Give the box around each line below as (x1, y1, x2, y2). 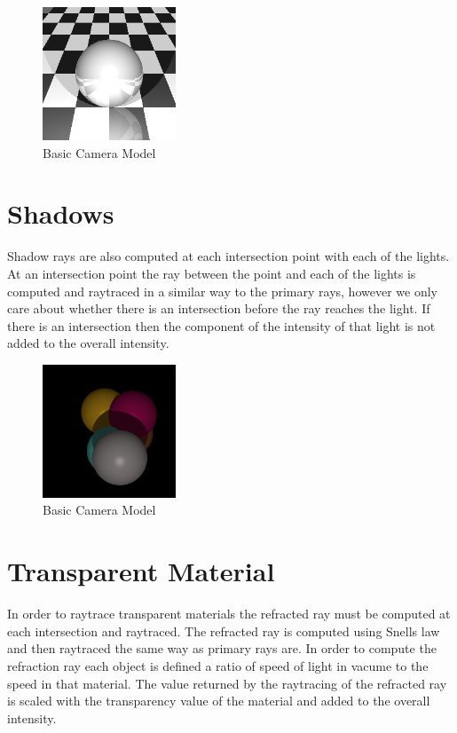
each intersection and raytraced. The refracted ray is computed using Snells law (7, 621, 440, 640)
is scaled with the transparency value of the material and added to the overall (7, 691, 430, 710)
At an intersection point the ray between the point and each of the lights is (7, 264, 416, 282)
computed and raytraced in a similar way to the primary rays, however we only (7, 281, 437, 300)
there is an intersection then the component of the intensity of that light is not (7, 316, 436, 335)
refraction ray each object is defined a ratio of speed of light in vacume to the (7, 656, 429, 674)
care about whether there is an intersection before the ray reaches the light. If (7, 299, 430, 318)
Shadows (7, 195, 114, 232)
